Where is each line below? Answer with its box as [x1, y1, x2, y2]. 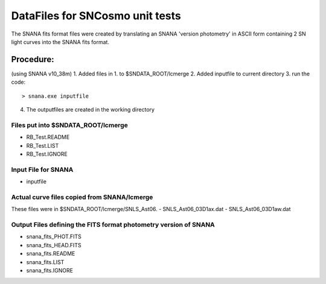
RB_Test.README [26, 133, 70, 141]
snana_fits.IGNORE [26, 267, 74, 274]
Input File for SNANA [11, 165, 74, 174]
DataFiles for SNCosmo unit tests [11, 9, 181, 22]
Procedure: [11, 54, 54, 65]
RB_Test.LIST [26, 142, 59, 149]
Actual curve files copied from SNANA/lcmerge [11, 193, 153, 201]
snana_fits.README [26, 250, 75, 257]
